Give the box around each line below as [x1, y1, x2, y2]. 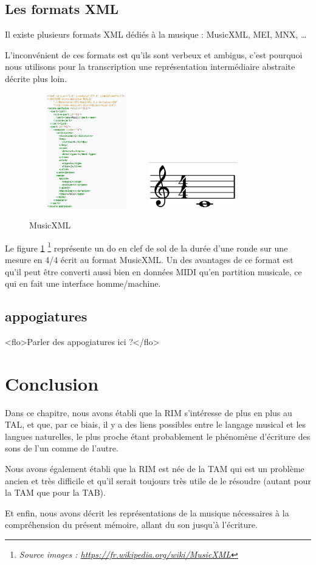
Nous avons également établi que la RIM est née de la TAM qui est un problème [5, 462, 304, 475]
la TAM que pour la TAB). [5, 486, 106, 499]
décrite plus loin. [5, 72, 67, 84]
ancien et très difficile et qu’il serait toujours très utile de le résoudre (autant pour [5, 474, 311, 487]
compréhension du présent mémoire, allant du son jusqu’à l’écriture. [5, 518, 258, 531]
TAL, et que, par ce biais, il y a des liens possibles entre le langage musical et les [5, 418, 306, 431]
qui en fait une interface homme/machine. [5, 277, 161, 290]
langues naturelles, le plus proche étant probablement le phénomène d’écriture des [5, 430, 311, 442]
